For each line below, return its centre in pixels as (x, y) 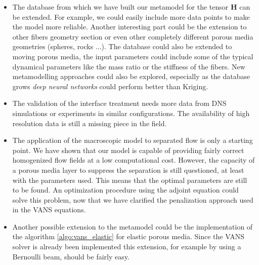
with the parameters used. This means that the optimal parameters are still (130, 180)
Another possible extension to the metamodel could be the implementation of (133, 226)
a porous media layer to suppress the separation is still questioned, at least (128, 169)
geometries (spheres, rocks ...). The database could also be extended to (122, 46)
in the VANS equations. (49, 210)
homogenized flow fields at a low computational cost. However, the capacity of (134, 160)
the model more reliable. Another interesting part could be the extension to (129, 27)
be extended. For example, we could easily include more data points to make (131, 16)
